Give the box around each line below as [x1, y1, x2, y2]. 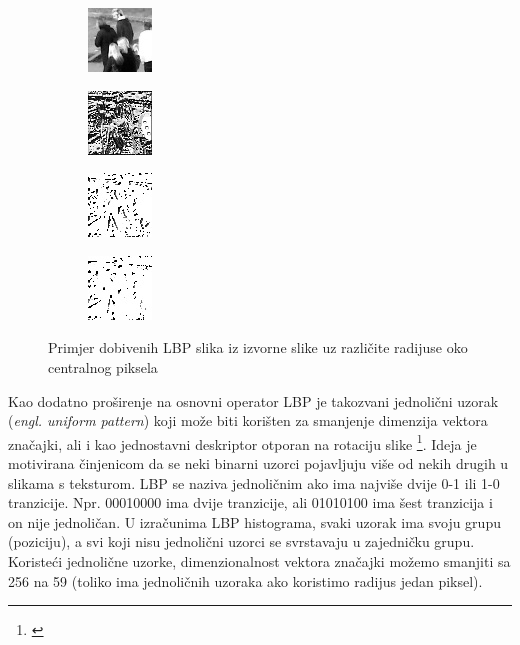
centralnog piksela [48, 356, 158, 377]
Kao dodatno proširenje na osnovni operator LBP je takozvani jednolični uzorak [8, 390, 499, 411]
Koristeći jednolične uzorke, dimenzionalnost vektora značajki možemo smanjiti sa [8, 550, 511, 571]
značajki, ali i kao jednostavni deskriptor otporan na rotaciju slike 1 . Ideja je [8, 430, 477, 454]
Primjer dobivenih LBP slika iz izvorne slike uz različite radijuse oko [48, 337, 468, 358]
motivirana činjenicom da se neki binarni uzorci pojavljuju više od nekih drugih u [8, 453, 509, 473]
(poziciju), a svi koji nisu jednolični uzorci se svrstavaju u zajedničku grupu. [8, 531, 475, 552]
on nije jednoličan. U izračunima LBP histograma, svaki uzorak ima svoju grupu [8, 511, 501, 532]
